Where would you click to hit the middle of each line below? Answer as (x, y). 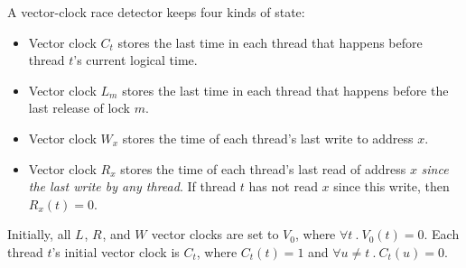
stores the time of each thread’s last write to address (268, 138)
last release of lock (79, 108)
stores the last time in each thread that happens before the (285, 90)
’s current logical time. (135, 60)
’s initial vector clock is (116, 251)
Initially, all (39, 234)
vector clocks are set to (215, 234)
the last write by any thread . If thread (132, 186)
